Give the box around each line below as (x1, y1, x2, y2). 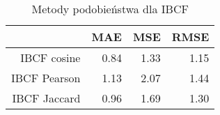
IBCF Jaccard (12, 90, 81, 106)
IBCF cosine (20, 49, 81, 66)
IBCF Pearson (11, 70, 81, 86)
